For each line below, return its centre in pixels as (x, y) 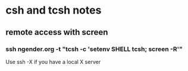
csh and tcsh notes (54, 10)
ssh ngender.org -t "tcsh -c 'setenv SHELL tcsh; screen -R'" (94, 49)
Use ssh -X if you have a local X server (53, 62)
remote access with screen (57, 32)
